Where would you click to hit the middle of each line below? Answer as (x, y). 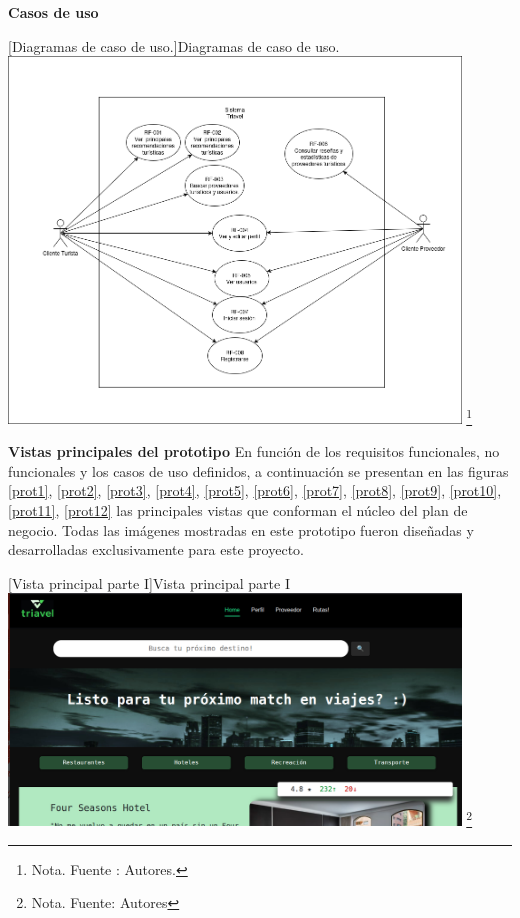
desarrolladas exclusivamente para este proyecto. (156, 549)
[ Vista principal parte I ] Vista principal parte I (149, 582)
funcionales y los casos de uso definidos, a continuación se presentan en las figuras (258, 470)
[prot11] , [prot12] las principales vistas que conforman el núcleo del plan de (238, 510)
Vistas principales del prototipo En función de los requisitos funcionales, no (254, 451)
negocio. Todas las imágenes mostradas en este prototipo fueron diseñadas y (241, 529)
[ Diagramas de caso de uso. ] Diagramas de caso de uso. (174, 45)
